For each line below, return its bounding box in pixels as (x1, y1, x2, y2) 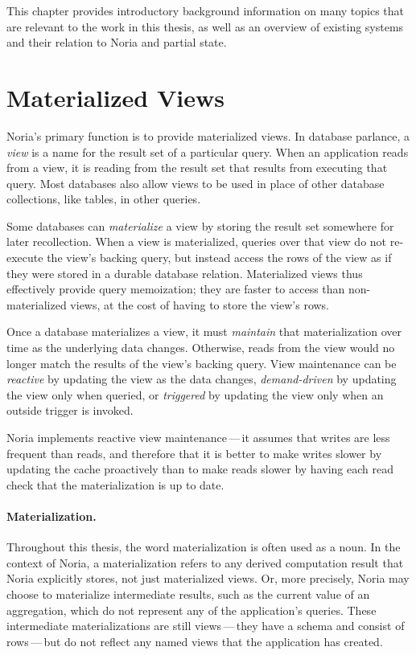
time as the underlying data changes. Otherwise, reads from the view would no (6, 339, 395, 356)
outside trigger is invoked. (6, 402, 134, 419)
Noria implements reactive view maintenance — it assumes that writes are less (6, 429, 390, 445)
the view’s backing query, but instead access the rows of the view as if (47, 249, 392, 266)
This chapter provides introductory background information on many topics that (6, 2, 405, 18)
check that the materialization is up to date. (6, 476, 224, 493)
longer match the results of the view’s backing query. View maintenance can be (6, 354, 397, 371)
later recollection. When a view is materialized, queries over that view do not (6, 233, 387, 250)
